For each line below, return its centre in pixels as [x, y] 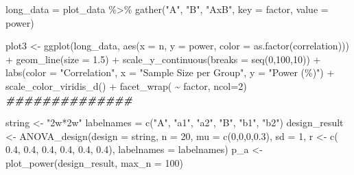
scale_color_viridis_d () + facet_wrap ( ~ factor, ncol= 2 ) [126, 85]
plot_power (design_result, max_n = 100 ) [94, 162]
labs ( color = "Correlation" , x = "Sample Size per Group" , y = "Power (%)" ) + [170, 72]
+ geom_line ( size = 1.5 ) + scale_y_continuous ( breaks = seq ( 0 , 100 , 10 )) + [163, 59]
